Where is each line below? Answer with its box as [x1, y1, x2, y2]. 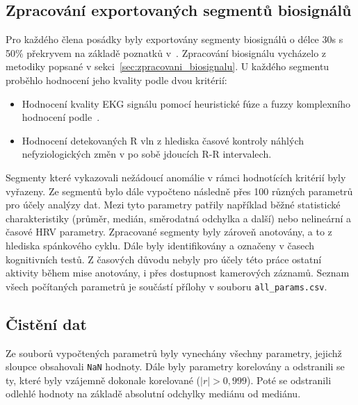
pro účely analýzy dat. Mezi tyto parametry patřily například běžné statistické [6, 197, 341, 212]
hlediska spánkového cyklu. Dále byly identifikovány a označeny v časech [6, 238, 315, 252]
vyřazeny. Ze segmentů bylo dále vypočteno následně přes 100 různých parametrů [6, 183, 353, 198]
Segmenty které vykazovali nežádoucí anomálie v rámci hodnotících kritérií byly [6, 170, 346, 184]
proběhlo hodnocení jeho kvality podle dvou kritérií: [6, 72, 227, 87]
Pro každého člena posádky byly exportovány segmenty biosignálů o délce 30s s [6, 32, 343, 47]
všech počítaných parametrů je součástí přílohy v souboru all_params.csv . [6, 279, 327, 293]
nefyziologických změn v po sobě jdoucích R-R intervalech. [22, 147, 272, 161]
